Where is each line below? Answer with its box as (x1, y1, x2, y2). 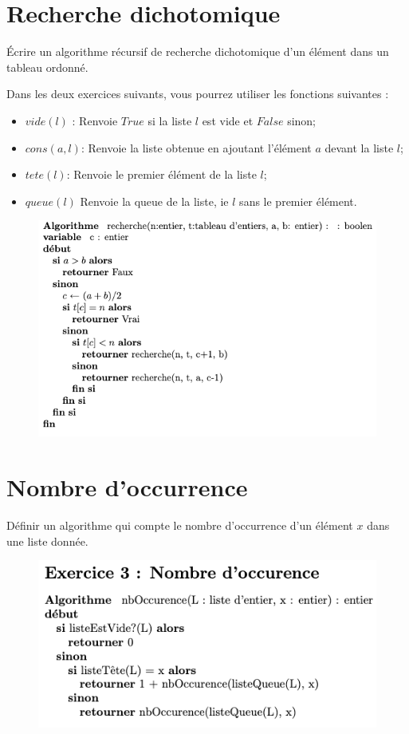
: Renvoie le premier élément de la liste (66, 166, 257, 183)
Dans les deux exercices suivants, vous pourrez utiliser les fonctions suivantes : (6, 85, 389, 102)
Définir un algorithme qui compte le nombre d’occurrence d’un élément (6, 517, 353, 534)
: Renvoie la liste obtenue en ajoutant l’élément (81, 139, 312, 156)
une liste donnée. (6, 532, 88, 549)
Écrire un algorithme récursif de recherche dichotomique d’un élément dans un (6, 43, 389, 60)
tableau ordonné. (6, 58, 88, 75)
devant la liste (324, 139, 394, 156)
